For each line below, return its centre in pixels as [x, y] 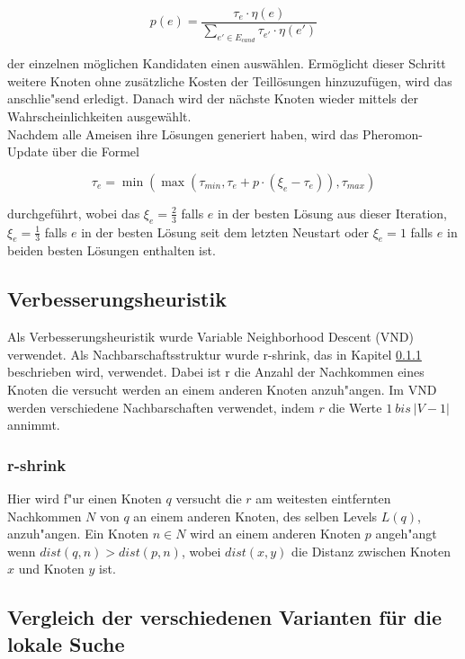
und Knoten [51, 569]
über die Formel [95, 151]
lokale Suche [66, 643]
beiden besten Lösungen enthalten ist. [112, 250]
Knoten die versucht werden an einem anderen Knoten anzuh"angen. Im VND [222, 389]
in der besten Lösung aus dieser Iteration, [332, 213]
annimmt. [34, 425]
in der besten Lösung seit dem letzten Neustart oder [225, 232]
